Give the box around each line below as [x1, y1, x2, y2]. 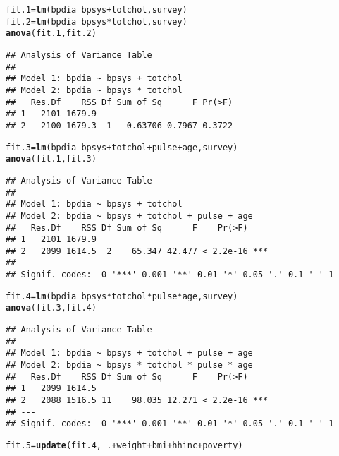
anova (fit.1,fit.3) [6, 154, 97, 164]
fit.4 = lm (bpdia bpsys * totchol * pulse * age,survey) [6, 291, 238, 301]
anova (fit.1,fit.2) [6, 28, 97, 39]
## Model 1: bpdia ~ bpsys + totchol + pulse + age [6, 348, 253, 359]
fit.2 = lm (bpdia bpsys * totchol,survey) [6, 16, 187, 27]
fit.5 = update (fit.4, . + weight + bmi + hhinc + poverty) [6, 440, 243, 450]
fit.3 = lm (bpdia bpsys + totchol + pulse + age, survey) [6, 142, 238, 152]
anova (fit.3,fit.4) [6, 303, 97, 313]
